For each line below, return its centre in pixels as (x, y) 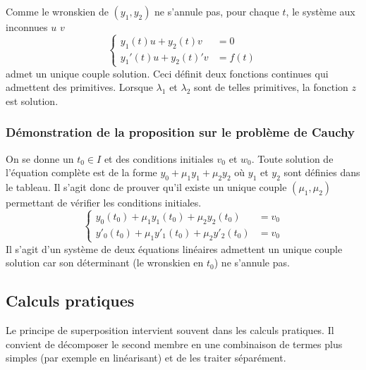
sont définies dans (322, 172)
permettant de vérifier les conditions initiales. (104, 203)
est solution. (32, 100)
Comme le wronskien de (57, 11)
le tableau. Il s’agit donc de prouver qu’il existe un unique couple (146, 187)
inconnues (27, 27)
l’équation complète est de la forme (81, 172)
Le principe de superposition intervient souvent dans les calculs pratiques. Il (170, 330)
